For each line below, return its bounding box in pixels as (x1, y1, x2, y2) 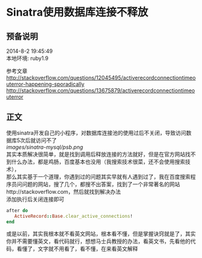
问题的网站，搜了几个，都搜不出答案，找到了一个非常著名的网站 (22, 181, 180, 188)
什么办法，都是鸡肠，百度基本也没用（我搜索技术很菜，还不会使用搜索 (11, 158, 185, 165)
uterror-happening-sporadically (6, 80, 85, 88)
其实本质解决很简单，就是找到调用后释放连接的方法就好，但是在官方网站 (6, 151, 185, 158)
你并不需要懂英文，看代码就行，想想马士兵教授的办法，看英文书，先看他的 (6, 238, 191, 245)
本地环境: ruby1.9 (6, 55, 49, 62)
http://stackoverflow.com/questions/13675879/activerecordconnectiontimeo (6, 87, 195, 94)
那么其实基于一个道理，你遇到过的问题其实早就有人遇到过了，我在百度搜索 (6, 173, 191, 180)
